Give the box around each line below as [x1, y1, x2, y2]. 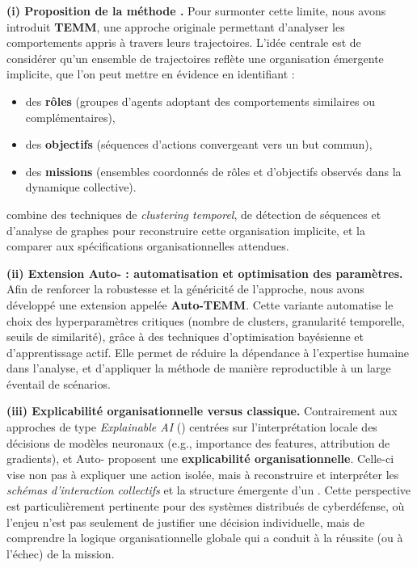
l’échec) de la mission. [6, 545, 115, 562]
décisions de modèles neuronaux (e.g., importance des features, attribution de [6, 434, 390, 451]
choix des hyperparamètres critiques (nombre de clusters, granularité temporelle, [6, 312, 405, 329]
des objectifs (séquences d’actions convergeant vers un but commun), [25, 136, 373, 153]
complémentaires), [25, 108, 116, 125]
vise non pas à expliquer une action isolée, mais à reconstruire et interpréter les [6, 465, 399, 482]
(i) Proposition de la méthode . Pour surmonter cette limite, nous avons [6, 2, 386, 19]
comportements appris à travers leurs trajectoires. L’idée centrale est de [6, 34, 361, 51]
